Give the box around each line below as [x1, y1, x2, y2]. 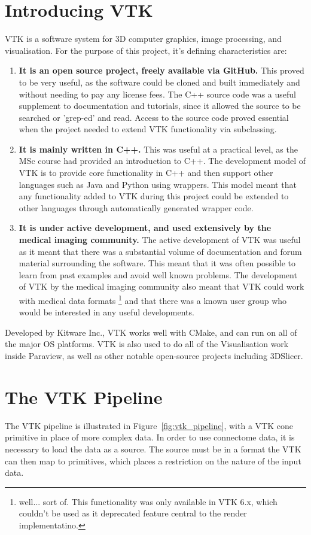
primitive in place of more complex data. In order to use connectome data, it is [5, 431, 295, 443]
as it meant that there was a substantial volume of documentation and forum [19, 245, 302, 257]
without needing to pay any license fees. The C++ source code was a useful [19, 87, 296, 100]
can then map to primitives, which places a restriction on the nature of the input [5, 454, 301, 467]
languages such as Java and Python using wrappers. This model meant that [19, 178, 297, 190]
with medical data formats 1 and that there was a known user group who [19, 293, 287, 306]
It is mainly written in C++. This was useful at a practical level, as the [19, 142, 298, 155]
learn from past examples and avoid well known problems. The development [19, 268, 297, 281]
